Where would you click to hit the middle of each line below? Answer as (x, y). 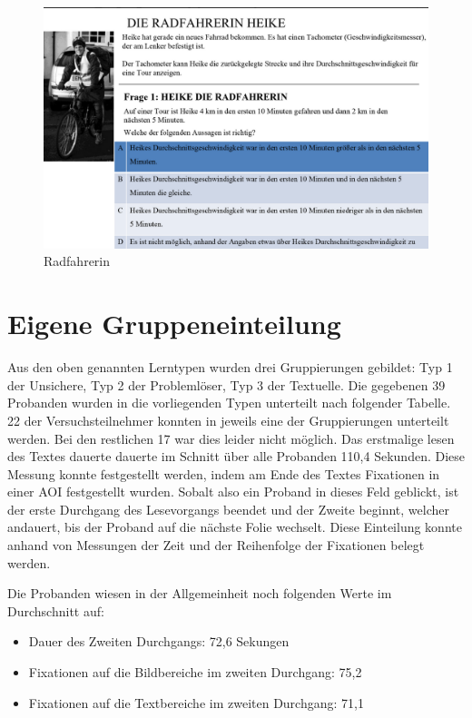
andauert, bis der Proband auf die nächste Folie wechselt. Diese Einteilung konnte (235, 527)
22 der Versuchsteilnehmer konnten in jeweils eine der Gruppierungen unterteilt (228, 420)
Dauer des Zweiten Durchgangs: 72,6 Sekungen (159, 641)
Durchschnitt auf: (56, 610)
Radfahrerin (77, 261)
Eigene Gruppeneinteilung (174, 324)
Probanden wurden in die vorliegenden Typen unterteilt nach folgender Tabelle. (229, 403)
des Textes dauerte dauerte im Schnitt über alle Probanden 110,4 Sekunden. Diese (236, 456)
